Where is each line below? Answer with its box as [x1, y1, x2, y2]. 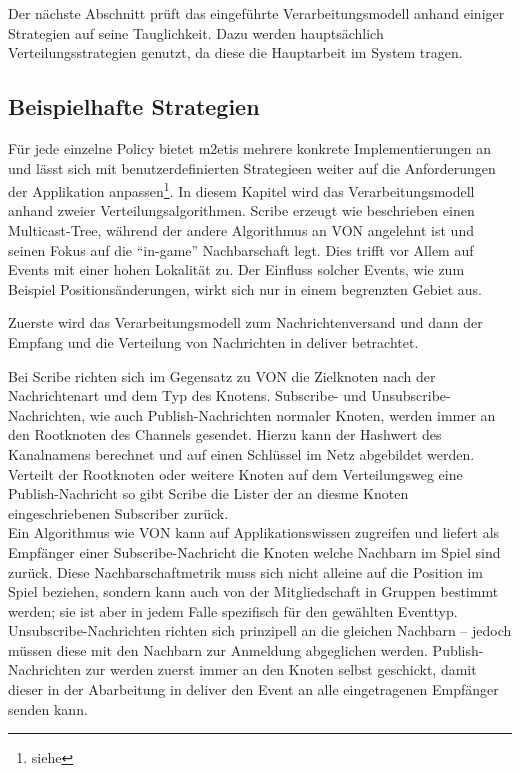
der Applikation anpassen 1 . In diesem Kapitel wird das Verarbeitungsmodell [8, 178, 475, 201]
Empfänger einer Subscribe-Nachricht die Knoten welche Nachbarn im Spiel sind [8, 541, 501, 562]
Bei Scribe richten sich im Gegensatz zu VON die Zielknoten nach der [8, 365, 436, 386]
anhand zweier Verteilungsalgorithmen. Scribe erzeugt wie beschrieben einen [8, 200, 475, 221]
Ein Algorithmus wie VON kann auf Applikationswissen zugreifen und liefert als [8, 522, 500, 543]
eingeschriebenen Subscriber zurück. [8, 502, 229, 523]
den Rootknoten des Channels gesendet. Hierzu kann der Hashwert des [8, 424, 442, 445]
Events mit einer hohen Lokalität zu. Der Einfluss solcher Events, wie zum [8, 259, 465, 280]
